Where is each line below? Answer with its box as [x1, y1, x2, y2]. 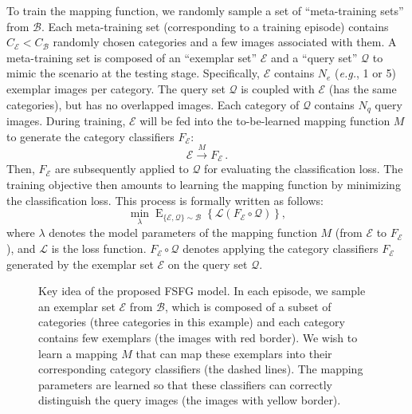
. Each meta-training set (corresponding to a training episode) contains [41, 18, 389, 34]
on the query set [167, 255, 248, 272]
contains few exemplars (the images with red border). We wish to [38, 329, 358, 346]
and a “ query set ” [271, 49, 358, 65]
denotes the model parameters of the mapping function [49, 224, 317, 241]
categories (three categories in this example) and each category [38, 313, 345, 330]
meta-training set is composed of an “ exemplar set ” [6, 49, 257, 65]
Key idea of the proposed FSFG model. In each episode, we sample [38, 282, 366, 299]
